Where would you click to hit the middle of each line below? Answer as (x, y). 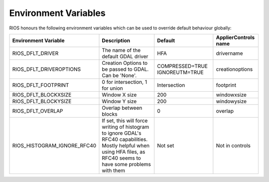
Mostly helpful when (126, 146)
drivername (229, 53)
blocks (110, 114)
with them (114, 171)
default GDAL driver (125, 56)
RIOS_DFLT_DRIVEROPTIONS (47, 69)
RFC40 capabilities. (125, 139)
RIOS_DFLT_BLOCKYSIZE (42, 101)
